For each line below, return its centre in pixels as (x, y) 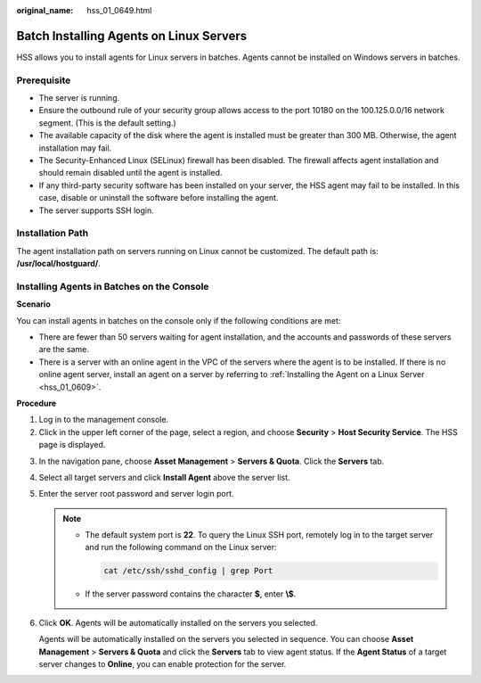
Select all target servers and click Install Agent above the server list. (164, 477)
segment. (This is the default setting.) (108, 123)
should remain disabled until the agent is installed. (130, 173)
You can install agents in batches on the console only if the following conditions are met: (179, 320)
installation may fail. (75, 148)
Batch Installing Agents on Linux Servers (132, 36)
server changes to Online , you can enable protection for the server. (163, 664)
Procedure (37, 403)
